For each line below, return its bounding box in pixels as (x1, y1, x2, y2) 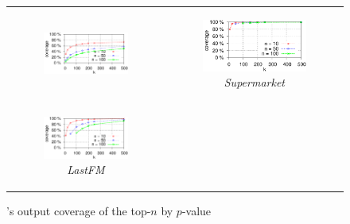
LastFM (67, 161, 105, 178)
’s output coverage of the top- (6, 203, 151, 219)
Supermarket (224, 74, 285, 91)
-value (181, 203, 212, 219)
